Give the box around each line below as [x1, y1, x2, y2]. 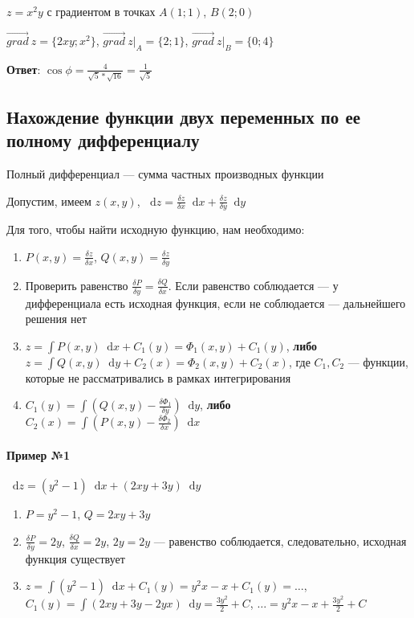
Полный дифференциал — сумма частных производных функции [6, 165, 324, 182]
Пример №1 [6, 446, 71, 463]
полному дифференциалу [6, 128, 200, 153]
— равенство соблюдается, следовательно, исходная [153, 532, 407, 549]
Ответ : [6, 60, 41, 77]
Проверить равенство [25, 276, 128, 293]
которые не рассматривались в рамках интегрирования [25, 369, 291, 386]
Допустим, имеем [6, 192, 91, 209]
